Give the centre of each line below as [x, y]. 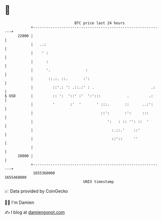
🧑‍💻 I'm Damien [20, 202]
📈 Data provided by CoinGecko [36, 191]
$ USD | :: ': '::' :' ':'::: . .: [79, 96]
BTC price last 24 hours [100, 23]
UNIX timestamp [99, 182]
